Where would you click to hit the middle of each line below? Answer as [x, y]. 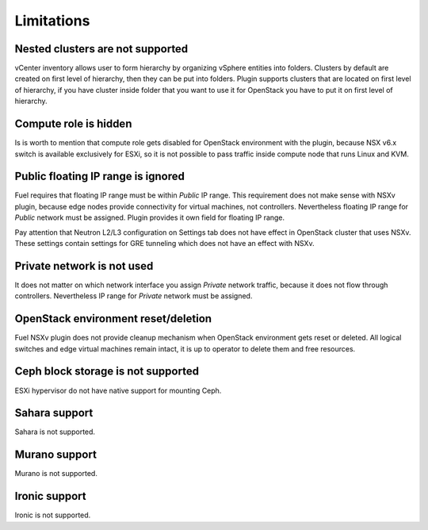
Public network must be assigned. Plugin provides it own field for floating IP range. [150, 217]
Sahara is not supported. [55, 432]
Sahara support [54, 413]
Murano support [55, 455]
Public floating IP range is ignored [100, 177]
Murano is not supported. [56, 474]
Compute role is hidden [73, 124]
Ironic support [50, 496]
